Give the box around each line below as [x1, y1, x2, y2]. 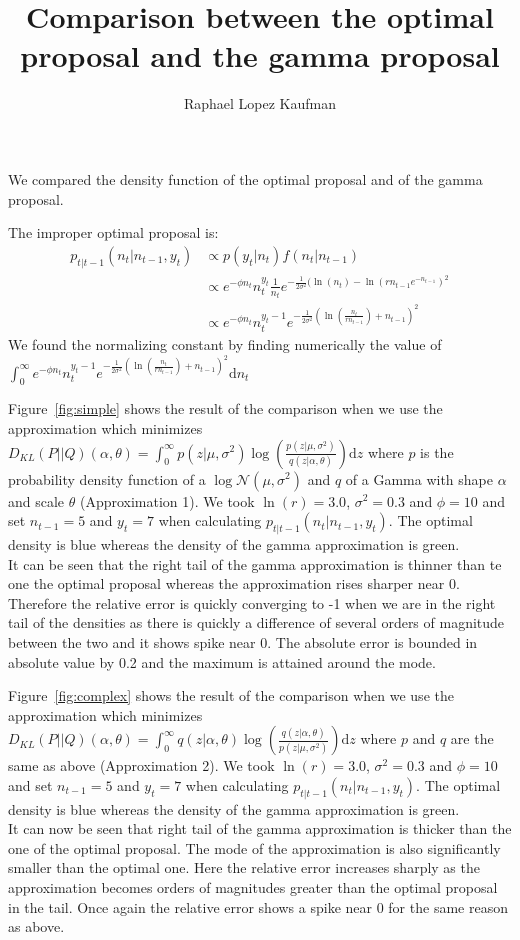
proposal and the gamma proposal [20, 35, 500, 76]
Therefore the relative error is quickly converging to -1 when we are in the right [8, 592, 496, 613]
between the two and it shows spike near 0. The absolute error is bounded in [8, 631, 478, 652]
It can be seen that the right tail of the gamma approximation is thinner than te [8, 553, 502, 574]
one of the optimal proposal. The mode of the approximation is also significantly [8, 837, 501, 858]
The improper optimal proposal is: [8, 222, 219, 243]
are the [450, 728, 494, 749]
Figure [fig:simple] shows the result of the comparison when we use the [8, 398, 443, 419]
